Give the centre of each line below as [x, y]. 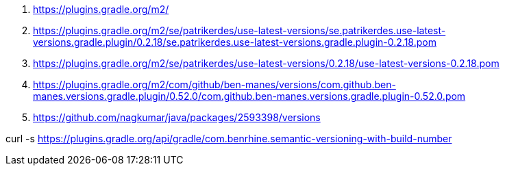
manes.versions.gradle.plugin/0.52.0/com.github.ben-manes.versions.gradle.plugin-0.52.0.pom [249, 96]
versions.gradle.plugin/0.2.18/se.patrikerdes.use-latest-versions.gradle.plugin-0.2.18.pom [235, 42]
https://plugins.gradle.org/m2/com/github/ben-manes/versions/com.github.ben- [214, 84]
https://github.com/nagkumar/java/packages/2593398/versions [177, 117]
